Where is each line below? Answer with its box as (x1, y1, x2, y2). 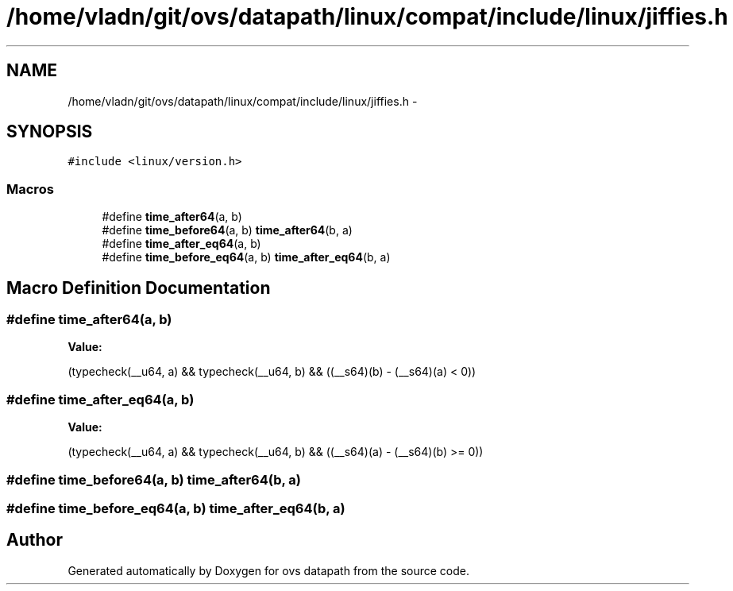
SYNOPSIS (6, 122, 93, 142)
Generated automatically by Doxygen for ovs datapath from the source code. (68, 563, 470, 577)
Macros (6, 180, 54, 197)
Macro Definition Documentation (6, 277, 271, 298)
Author (6, 530, 63, 550)
